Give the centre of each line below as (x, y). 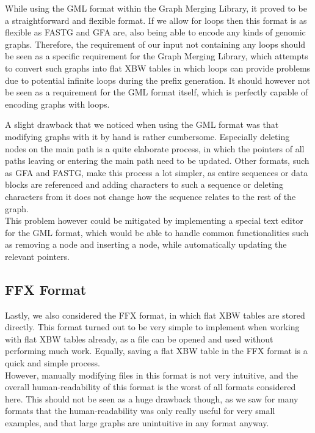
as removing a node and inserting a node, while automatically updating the (146, 244)
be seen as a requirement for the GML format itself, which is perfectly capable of (157, 92)
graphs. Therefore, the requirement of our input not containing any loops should (155, 44)
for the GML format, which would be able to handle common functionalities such (157, 232)
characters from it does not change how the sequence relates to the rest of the (150, 196)
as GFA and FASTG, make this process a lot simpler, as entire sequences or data (157, 172)
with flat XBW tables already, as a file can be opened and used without (139, 339)
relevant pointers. (37, 256)
